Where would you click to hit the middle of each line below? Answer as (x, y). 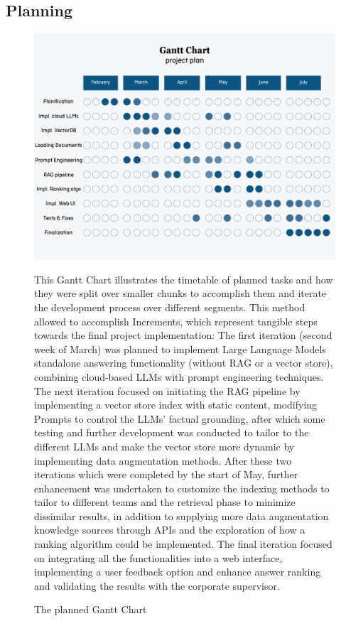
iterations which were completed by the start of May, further (166, 474)
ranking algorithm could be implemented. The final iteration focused (183, 544)
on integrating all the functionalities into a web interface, (158, 557)
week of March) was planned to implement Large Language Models (180, 349)
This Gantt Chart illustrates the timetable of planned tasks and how (184, 279)
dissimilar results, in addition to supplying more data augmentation (182, 515)
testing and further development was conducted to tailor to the (172, 432)
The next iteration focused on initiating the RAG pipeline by (167, 390)
